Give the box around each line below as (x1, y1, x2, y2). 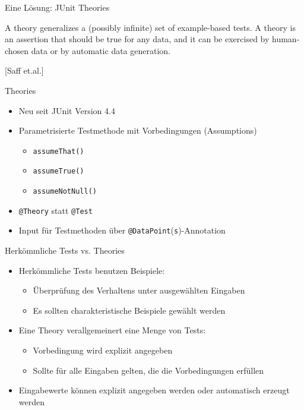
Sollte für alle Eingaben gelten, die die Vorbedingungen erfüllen (33, 364, 264, 376)
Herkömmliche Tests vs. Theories (5, 244, 125, 257)
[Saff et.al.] (5, 64, 44, 77)
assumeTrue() (33, 167, 84, 176)
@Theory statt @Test (18, 204, 93, 216)
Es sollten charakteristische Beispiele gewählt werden (33, 304, 226, 316)
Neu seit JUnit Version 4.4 (18, 104, 115, 116)
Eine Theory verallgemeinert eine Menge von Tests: (18, 324, 206, 336)
